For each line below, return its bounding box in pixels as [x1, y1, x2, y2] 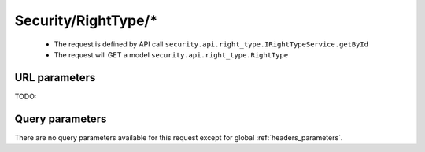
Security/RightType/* [14, 12, 158, 29]
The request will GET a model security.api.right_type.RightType [54, 50, 289, 59]
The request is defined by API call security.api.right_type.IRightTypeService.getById [54, 39, 369, 49]
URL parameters [14, 71, 96, 84]
